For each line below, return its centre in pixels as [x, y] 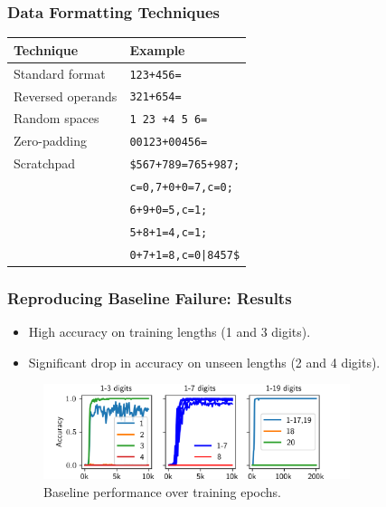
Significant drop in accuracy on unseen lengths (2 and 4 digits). [204, 362]
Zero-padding [50, 141]
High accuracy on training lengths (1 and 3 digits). [169, 332]
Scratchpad [45, 163]
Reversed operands [66, 96]
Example [157, 49]
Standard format [60, 73]
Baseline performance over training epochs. [163, 491]
